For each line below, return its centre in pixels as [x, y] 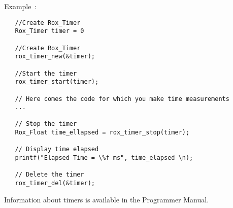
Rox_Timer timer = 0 [49, 31]
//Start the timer [46, 73]
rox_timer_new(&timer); [55, 57]
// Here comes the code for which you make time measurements [122, 99]
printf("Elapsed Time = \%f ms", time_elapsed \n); [104, 158]
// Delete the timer [49, 175]
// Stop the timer [46, 124]
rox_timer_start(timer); [57, 82]
